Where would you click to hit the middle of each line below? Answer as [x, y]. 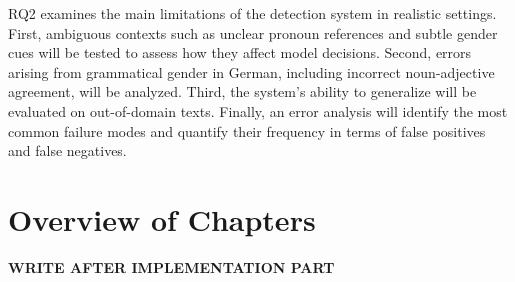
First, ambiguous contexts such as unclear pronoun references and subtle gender [253, 32]
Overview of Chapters [162, 218]
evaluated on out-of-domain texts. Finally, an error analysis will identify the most [258, 110]
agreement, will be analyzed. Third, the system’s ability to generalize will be [242, 91]
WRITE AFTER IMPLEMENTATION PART [171, 266]
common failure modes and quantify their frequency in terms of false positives [247, 130]
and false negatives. [67, 150]
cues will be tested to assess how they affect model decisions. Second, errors [240, 52]
